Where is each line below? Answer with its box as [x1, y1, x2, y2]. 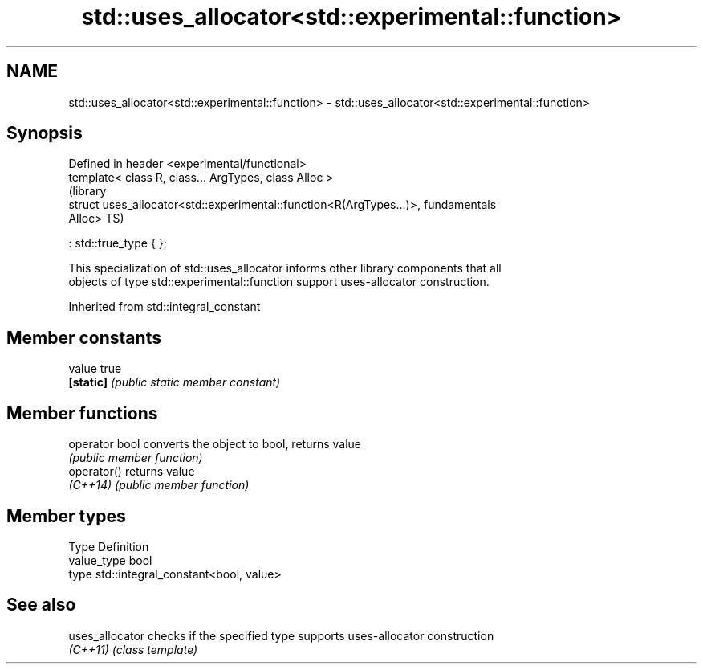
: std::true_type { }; [68, 236, 167, 251]
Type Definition [68, 539, 149, 554]
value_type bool [68, 553, 152, 567]
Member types [6, 505, 126, 526]
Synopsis [6, 123, 83, 144]
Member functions [6, 402, 158, 423]
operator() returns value [68, 464, 195, 479]
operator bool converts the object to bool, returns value [68, 437, 361, 451]
